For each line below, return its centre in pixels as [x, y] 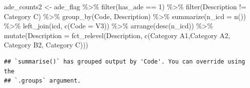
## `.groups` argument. [42, 81]
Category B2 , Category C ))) [46, 45]
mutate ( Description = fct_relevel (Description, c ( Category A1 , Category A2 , [117, 35]
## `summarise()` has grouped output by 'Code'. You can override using [125, 61]
